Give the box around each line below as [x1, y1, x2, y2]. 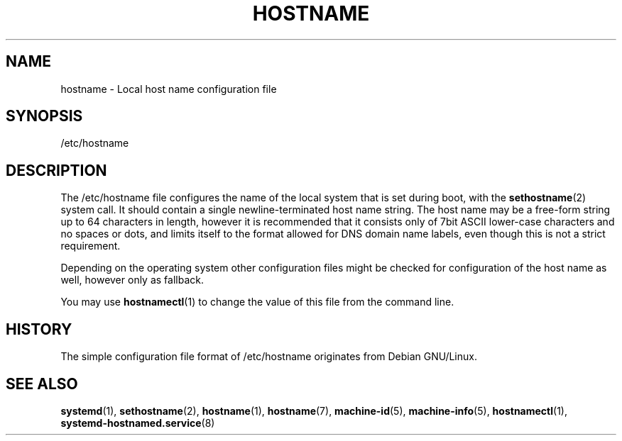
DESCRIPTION [6, 161, 107, 179]
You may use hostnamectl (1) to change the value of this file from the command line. [60, 296, 454, 308]
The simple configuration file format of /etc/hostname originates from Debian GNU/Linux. [60, 350, 477, 363]
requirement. [60, 240, 121, 252]
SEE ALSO [6, 374, 78, 393]
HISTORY [6, 320, 72, 338]
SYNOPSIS [6, 107, 83, 125]
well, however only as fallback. [60, 274, 204, 286]
